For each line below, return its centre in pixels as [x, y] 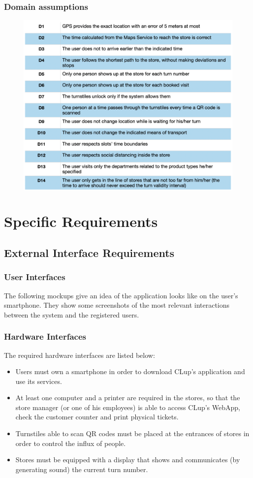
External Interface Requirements [89, 252]
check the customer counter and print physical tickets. [97, 417]
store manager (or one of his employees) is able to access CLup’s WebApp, [128, 407]
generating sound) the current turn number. [82, 469]
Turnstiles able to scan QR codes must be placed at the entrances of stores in [132, 433]
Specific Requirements [81, 221]
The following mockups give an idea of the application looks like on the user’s [121, 295]
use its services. [39, 381]
